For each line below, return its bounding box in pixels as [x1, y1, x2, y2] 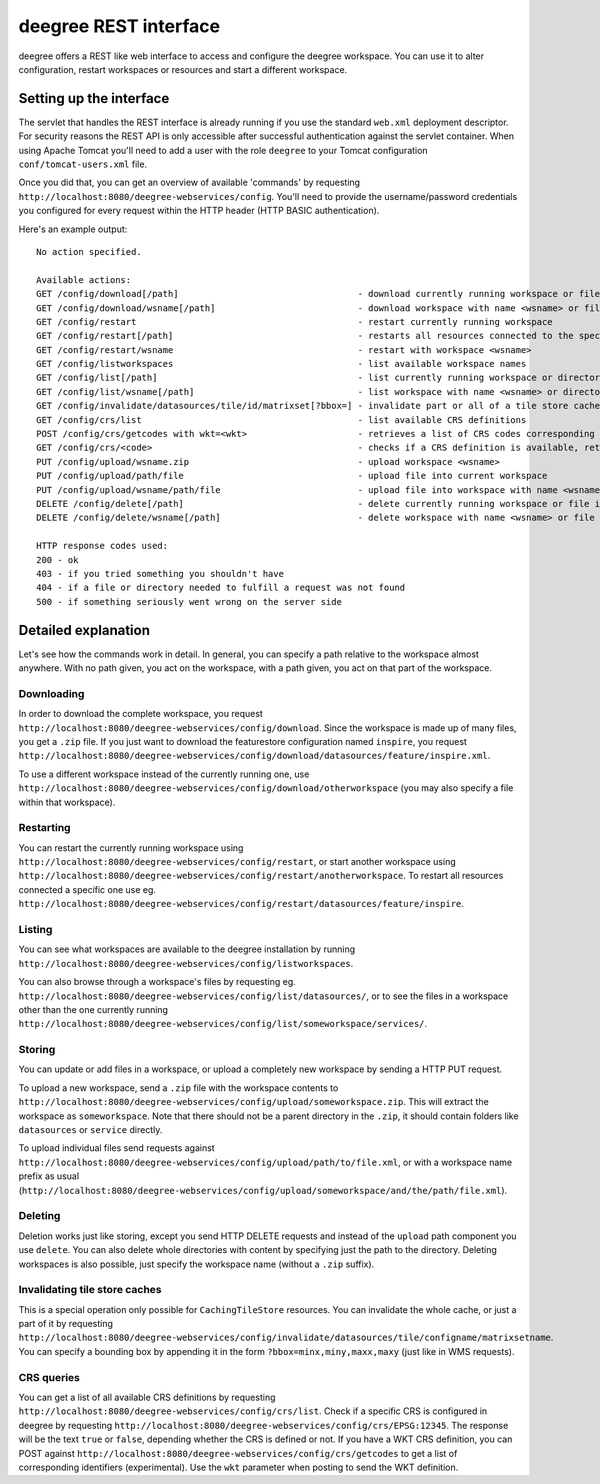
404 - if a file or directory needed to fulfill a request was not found [36, 582, 406, 594]
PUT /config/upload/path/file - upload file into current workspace [36, 470, 548, 482]
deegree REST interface [18, 15, 220, 37]
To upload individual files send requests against [18, 1142, 215, 1154]
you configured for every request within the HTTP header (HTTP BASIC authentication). [18, 205, 380, 217]
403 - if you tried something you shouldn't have [36, 568, 285, 579]
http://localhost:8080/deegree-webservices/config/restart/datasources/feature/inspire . [18, 898, 465, 910]
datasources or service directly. [18, 1124, 163, 1136]
